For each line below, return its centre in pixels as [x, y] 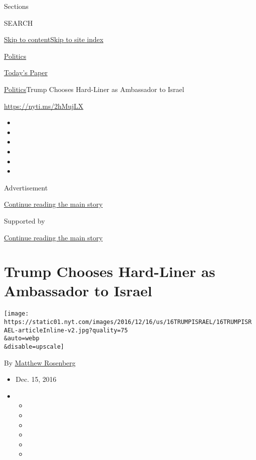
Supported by [24, 220]
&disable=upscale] [34, 347]
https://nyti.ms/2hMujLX [44, 106]
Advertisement [26, 187]
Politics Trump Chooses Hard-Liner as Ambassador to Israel [94, 89]
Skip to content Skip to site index [54, 39]
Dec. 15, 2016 [36, 379]
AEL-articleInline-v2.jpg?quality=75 [66, 330]
